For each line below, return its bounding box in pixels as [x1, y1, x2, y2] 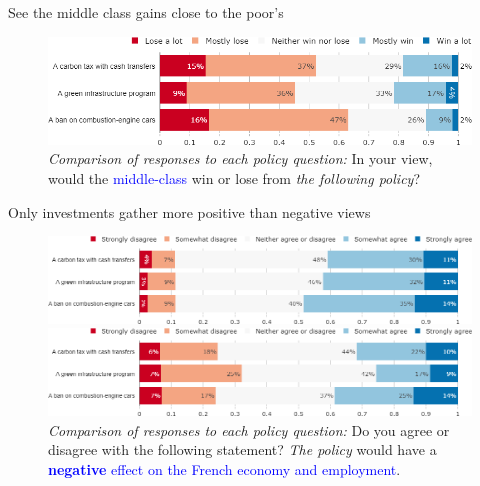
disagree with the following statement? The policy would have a [48, 439, 437, 460]
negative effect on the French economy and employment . [48, 458, 401, 479]
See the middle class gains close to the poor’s [8, 2, 284, 22]
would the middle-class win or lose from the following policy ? [48, 168, 420, 189]
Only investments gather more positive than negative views [8, 201, 371, 222]
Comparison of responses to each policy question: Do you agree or [48, 419, 450, 440]
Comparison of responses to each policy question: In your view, [48, 148, 433, 169]
